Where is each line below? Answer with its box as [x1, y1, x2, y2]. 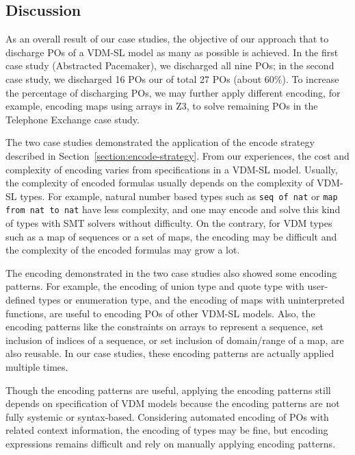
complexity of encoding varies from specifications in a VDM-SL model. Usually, [5, 162, 338, 176]
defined [5, 293, 36, 307]
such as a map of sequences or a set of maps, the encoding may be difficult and [5, 229, 337, 243]
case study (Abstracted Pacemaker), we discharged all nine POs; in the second [5, 58, 334, 73]
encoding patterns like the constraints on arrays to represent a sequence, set [5, 319, 324, 334]
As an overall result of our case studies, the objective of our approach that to [5, 32, 329, 46]
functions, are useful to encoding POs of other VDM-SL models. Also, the [5, 306, 315, 320]
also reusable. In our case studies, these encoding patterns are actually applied [5, 346, 334, 360]
